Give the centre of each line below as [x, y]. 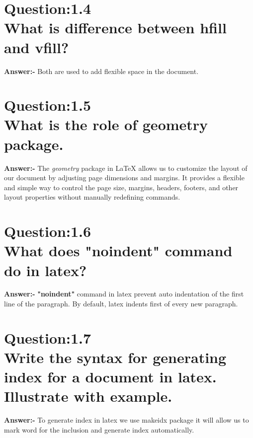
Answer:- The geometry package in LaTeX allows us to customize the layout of [126, 168]
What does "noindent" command [118, 251]
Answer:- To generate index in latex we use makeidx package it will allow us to [126, 420]
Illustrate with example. [88, 396]
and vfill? [37, 47]
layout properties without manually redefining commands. [92, 197]
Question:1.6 [48, 231]
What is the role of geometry [106, 124]
